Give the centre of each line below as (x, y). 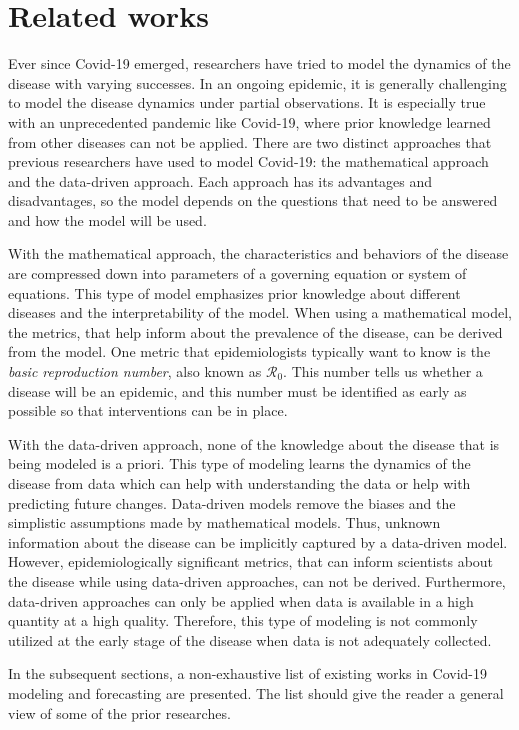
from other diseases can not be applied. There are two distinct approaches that (250, 141)
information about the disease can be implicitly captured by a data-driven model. (258, 541)
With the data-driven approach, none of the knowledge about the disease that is (254, 443)
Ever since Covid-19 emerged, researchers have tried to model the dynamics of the (259, 63)
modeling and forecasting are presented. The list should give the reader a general (256, 692)
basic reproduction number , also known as (135, 371)
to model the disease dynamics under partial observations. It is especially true (247, 102)
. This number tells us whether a (383, 371)
